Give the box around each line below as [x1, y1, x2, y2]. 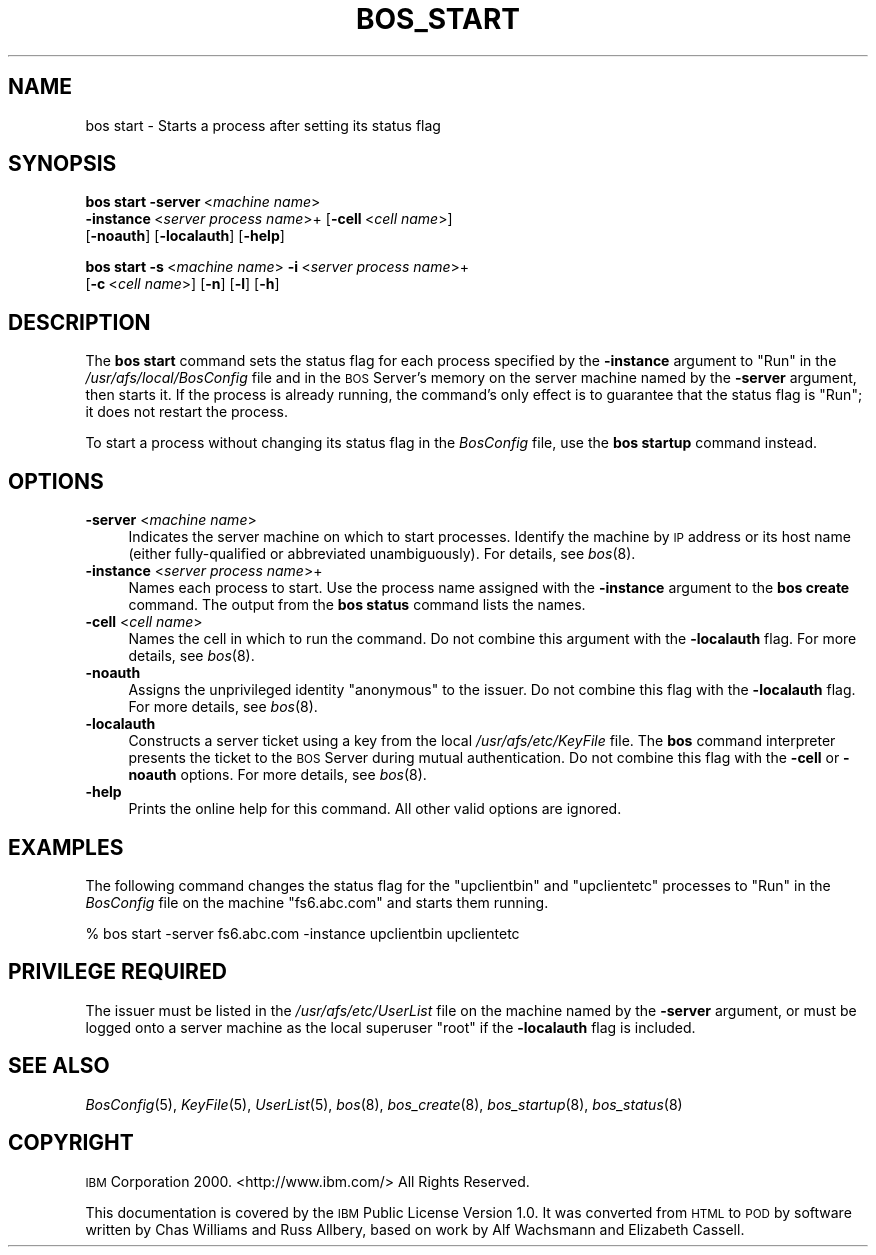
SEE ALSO [8, 1053, 110, 1079]
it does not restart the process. [85, 403, 288, 421]
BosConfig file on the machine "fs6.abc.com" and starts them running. [85, 893, 549, 911]
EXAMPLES [8, 834, 124, 860]
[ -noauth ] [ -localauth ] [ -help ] [85, 227, 285, 245]
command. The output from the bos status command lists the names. [128, 596, 586, 614]
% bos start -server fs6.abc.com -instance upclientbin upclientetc [85, 924, 520, 942]
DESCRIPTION [8, 309, 151, 335]
